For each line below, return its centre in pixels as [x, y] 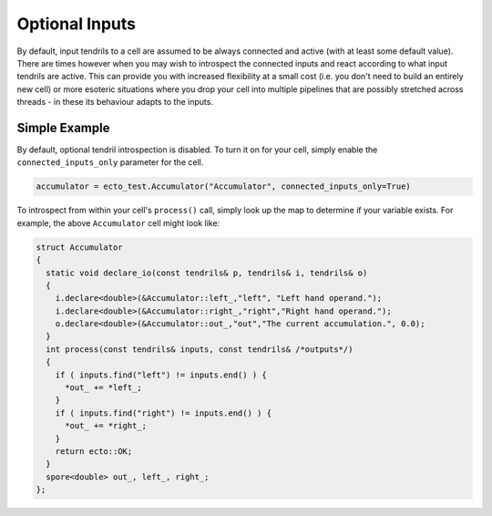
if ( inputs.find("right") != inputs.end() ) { [164, 413]
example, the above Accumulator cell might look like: [118, 222]
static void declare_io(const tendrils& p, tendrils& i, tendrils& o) [207, 273]
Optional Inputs [77, 24]
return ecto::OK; [94, 451]
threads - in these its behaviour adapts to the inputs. [115, 102]
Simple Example [63, 128]
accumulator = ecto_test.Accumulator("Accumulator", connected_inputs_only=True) [224, 186]
